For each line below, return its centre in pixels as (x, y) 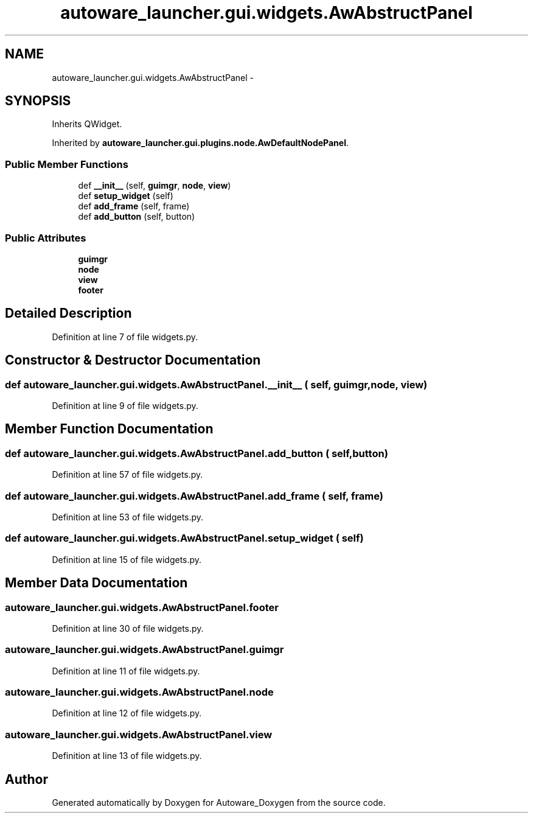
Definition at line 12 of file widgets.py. (127, 713)
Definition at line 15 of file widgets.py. (127, 559)
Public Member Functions (67, 164)
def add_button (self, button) (137, 217)
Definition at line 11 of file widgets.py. (126, 671)
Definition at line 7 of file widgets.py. (125, 337)
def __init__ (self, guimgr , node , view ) (155, 186)
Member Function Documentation (109, 429)
